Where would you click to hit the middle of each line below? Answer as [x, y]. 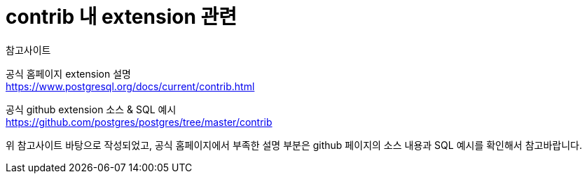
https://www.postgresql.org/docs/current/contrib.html [130, 86]
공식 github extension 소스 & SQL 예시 [91, 109]
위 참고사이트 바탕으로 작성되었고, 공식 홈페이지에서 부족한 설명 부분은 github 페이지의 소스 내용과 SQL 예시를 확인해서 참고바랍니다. [294, 145]
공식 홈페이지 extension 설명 [68, 73]
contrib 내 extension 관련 [121, 17]
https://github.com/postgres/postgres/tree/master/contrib [139, 122]
